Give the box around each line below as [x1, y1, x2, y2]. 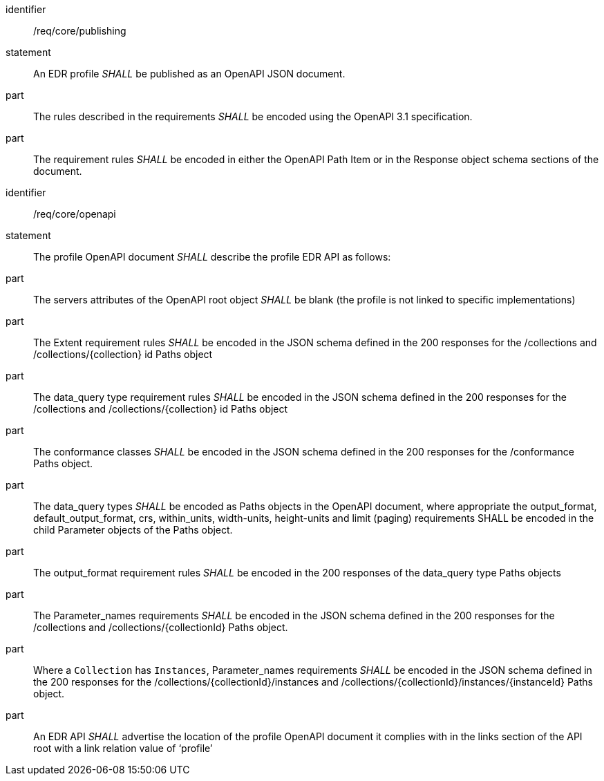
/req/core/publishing [33, 25, 126, 37]
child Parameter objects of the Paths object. [33, 524, 233, 536]
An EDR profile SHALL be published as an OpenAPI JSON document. [33, 68, 346, 79]
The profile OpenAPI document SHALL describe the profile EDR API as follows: [33, 251, 391, 263]
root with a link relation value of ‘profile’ [33, 742, 213, 754]
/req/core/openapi [33, 208, 116, 220]
